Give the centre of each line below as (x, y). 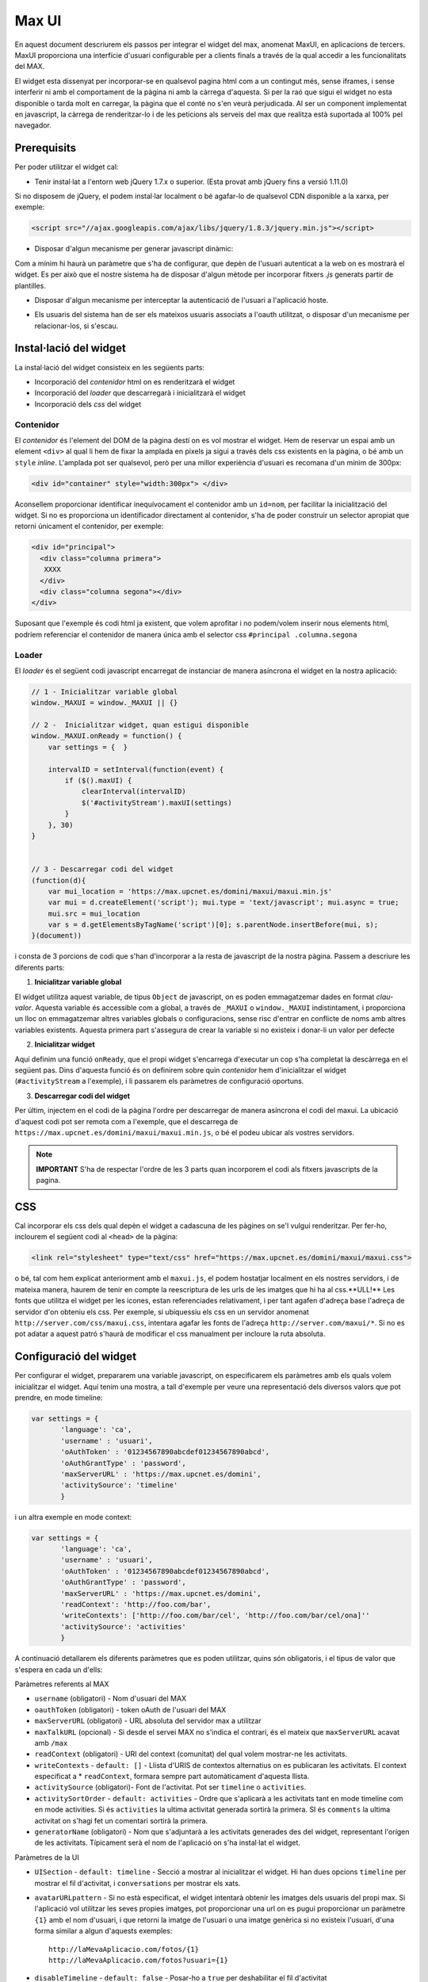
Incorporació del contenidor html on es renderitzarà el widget (135, 381)
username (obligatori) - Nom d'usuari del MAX (110, 1699)
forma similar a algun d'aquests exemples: (103, 1931)
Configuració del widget (76, 1357)
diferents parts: (40, 967)
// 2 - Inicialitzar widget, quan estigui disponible (140, 725)
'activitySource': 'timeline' (119, 1485)
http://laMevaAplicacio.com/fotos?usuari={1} (139, 1960)
